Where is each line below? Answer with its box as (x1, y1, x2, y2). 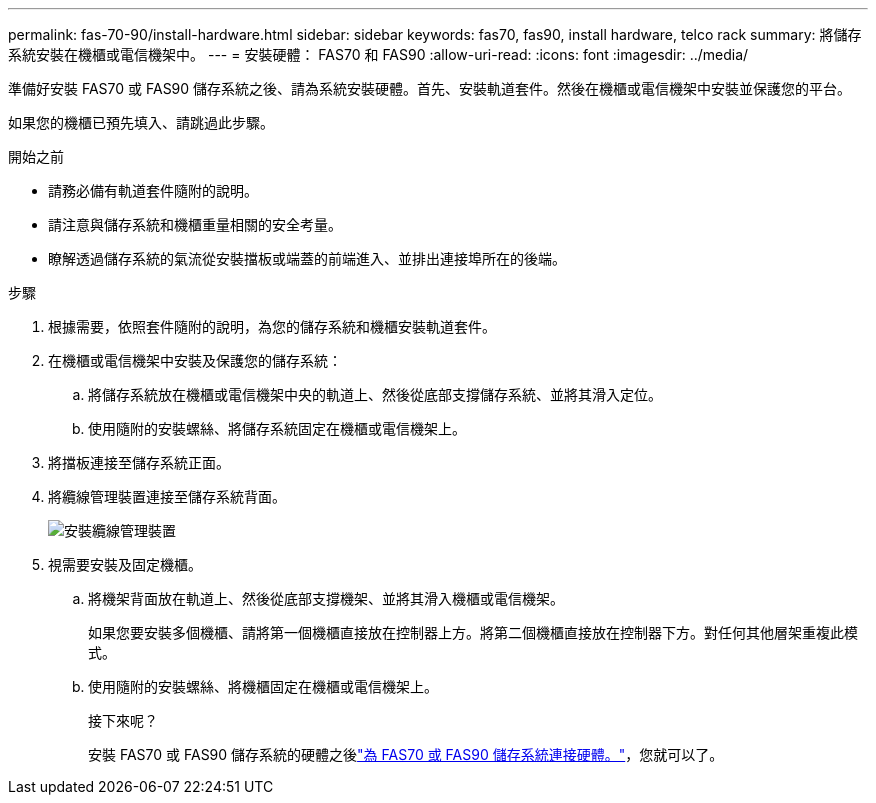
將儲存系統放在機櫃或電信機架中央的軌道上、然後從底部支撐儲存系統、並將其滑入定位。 (88, 386, 662, 403)
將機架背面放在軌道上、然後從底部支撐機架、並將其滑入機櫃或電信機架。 (88, 590, 564, 607)
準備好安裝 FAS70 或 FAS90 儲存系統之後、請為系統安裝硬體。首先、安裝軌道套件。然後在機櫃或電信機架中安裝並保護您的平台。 (8, 80, 852, 97)
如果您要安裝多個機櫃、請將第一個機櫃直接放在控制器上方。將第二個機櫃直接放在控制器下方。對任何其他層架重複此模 (88, 624, 858, 641)
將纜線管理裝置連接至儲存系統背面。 (48, 488, 286, 505)
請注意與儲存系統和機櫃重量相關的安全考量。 (48, 216, 342, 233)
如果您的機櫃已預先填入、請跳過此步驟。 (8, 114, 274, 131)
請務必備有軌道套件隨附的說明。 (48, 182, 258, 199)
